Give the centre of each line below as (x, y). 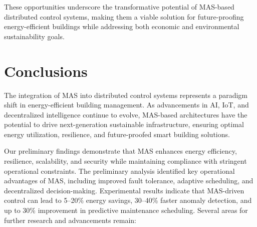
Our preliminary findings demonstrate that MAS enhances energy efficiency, (120, 151)
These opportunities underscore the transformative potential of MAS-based (119, 7)
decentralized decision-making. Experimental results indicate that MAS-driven (124, 190)
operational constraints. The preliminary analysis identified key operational (119, 171)
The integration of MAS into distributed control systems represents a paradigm (126, 95)
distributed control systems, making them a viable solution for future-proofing (124, 16)
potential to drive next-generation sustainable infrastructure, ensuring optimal (124, 124)
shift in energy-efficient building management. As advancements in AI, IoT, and (126, 105)
